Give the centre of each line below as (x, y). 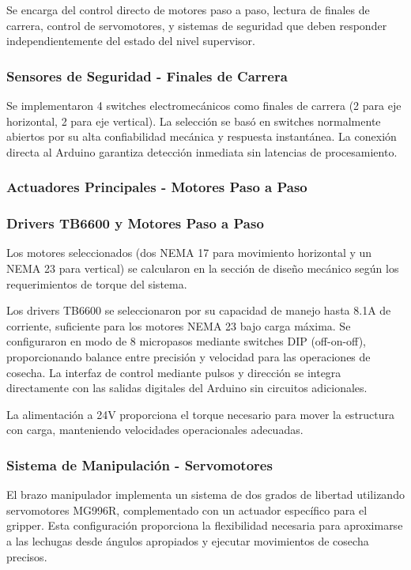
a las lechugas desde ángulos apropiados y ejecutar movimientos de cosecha (188, 540)
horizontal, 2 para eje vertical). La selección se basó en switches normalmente (194, 121)
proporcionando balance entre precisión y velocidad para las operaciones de (189, 357)
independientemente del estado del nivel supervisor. (131, 41)
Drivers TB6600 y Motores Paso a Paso (135, 223)
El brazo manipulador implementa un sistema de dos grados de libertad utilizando (205, 495)
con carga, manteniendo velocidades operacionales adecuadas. (155, 430)
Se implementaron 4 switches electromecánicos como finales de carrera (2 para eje (204, 105)
